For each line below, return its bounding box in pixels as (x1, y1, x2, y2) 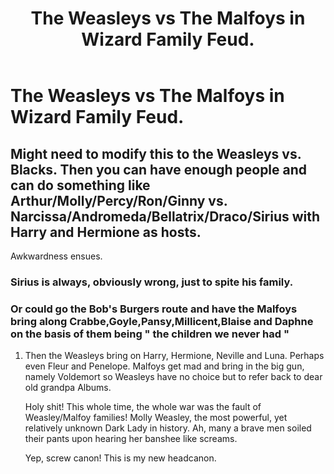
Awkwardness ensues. (10, 250, 103, 262)
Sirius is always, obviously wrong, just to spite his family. (10, 275, 294, 289)
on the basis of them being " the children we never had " (10, 327, 290, 341)
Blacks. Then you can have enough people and (10, 161, 308, 178)
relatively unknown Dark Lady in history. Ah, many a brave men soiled (24, 422, 312, 434)
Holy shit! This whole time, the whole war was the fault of (24, 401, 262, 413)
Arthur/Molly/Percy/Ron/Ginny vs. (10, 192, 228, 209)
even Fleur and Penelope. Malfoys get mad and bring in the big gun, (24, 360, 305, 372)
